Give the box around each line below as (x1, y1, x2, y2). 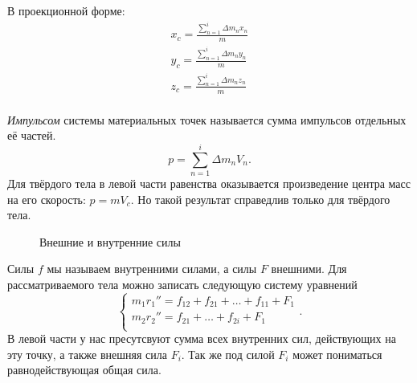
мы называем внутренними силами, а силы (47, 260, 257, 277)
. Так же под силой (181, 345, 275, 362)
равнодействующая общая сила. (7, 361, 161, 378)
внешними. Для (271, 260, 347, 277)
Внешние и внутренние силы (39, 233, 181, 250)
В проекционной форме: (7, 2, 125, 18)
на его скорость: (7, 190, 86, 207)
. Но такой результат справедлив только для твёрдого (130, 190, 390, 207)
